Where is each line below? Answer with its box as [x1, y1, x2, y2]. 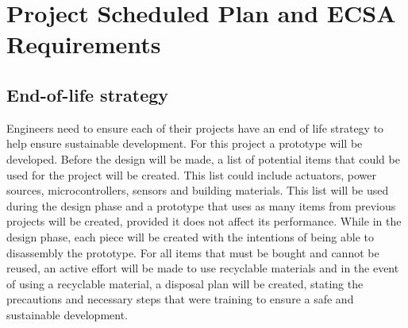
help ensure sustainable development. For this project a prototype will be [6, 135, 363, 152]
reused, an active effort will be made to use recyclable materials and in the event [6, 260, 399, 276]
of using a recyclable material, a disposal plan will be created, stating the [6, 275, 364, 291]
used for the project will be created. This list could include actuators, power [6, 166, 377, 183]
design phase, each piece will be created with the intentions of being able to [6, 228, 375, 245]
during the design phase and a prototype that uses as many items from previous [6, 197, 396, 214]
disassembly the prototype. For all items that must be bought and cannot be [6, 244, 379, 260]
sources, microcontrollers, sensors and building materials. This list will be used [6, 182, 389, 199]
